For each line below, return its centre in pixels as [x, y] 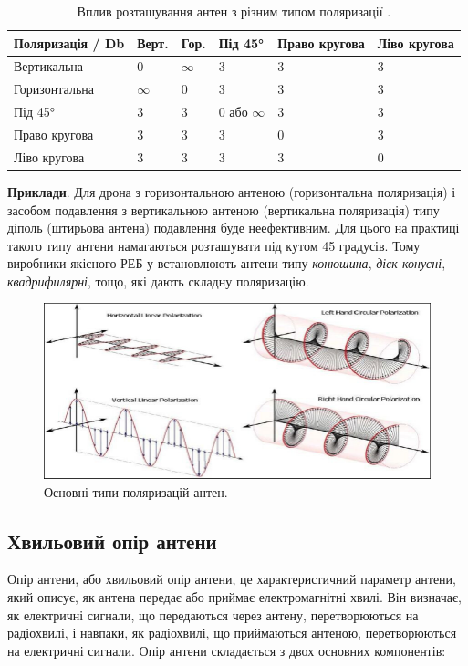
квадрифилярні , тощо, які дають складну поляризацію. [158, 281]
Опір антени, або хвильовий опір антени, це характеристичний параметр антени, [232, 579]
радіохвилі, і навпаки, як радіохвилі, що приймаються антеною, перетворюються [232, 633]
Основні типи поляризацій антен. [136, 491]
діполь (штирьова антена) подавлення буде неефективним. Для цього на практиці [234, 228]
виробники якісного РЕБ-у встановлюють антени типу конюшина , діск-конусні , [227, 263]
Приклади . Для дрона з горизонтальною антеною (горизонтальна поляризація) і [232, 191]
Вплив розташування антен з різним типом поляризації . [234, 11]
